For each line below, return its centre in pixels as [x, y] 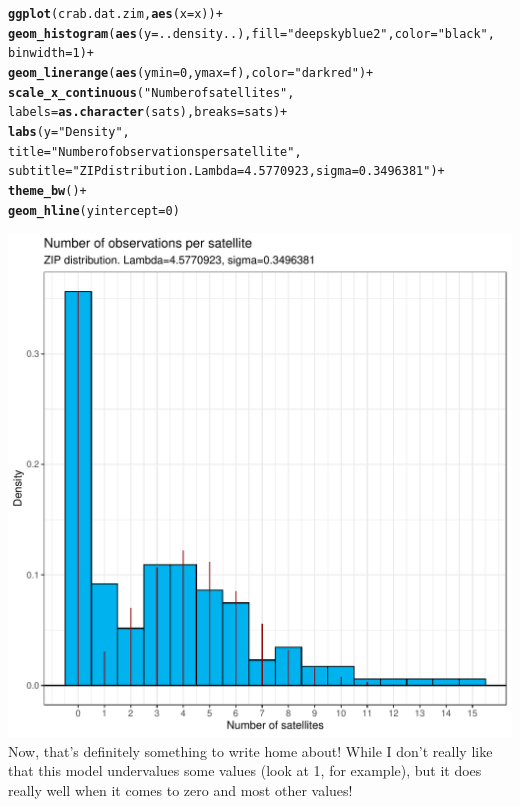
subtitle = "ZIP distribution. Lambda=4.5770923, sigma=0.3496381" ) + [226, 171]
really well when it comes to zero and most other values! [180, 790]
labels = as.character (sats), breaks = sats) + [148, 112]
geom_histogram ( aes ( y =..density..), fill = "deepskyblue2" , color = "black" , [251, 33]
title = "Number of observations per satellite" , [155, 151]
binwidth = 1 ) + [51, 53]
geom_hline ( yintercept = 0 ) [94, 210]
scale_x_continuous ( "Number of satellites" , [151, 92]
